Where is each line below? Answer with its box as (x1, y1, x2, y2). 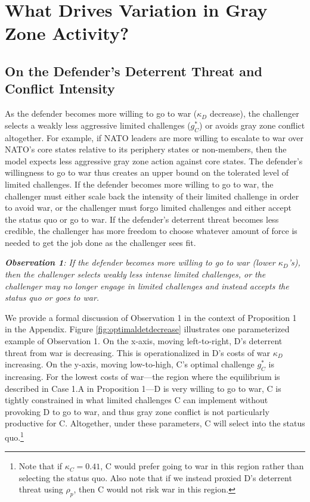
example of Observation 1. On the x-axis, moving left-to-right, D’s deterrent (5, 335, 283, 347)
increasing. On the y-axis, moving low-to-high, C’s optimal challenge (5, 358, 255, 370)
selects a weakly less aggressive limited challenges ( (5, 119, 191, 131)
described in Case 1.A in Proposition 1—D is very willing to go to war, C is (5, 382, 281, 394)
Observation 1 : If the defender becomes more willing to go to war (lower (5, 256, 275, 269)
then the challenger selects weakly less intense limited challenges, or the (5, 268, 266, 280)
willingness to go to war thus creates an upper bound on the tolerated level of (5, 166, 289, 179)
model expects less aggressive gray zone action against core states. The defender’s (5, 154, 303, 167)
